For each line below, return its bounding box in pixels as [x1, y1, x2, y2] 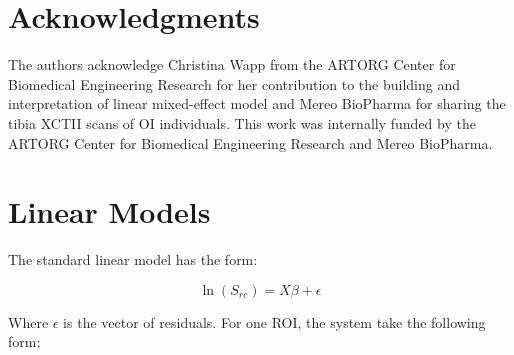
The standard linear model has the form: [8, 249, 258, 270]
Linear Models [8, 191, 211, 232]
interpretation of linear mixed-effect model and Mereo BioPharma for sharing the [8, 93, 506, 114]
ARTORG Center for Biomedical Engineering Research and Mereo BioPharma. [8, 132, 493, 153]
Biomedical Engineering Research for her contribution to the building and [8, 73, 461, 94]
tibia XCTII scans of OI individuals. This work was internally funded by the [8, 112, 476, 133]
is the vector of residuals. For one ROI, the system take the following [63, 311, 486, 332]
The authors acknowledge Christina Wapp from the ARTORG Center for [8, 54, 456, 75]
